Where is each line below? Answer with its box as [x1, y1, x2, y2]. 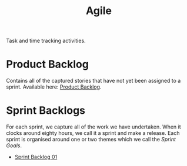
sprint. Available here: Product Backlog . [6, 83, 102, 90]
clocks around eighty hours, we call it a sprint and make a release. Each [6, 130, 180, 137]
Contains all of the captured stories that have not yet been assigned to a [6, 77, 181, 84]
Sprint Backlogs [6, 104, 86, 117]
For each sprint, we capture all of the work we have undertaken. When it [6, 123, 181, 130]
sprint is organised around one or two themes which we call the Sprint [6, 136, 176, 143]
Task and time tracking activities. [6, 37, 86, 45]
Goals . [6, 142, 22, 149]
